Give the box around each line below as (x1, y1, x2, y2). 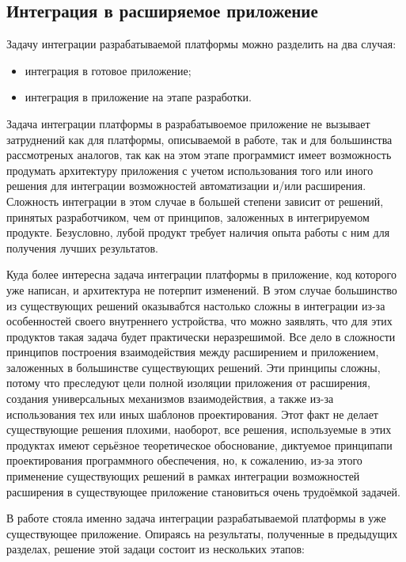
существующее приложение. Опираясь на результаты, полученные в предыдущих (6, 525, 398, 541)
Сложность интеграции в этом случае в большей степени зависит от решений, (6, 192, 384, 209)
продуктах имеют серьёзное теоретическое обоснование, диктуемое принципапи (6, 436, 393, 453)
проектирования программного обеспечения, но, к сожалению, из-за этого (6, 452, 362, 469)
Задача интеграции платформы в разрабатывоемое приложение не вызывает (6, 115, 370, 131)
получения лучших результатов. (6, 239, 159, 256)
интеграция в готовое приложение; (25, 62, 192, 78)
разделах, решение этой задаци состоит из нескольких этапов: (6, 541, 305, 557)
